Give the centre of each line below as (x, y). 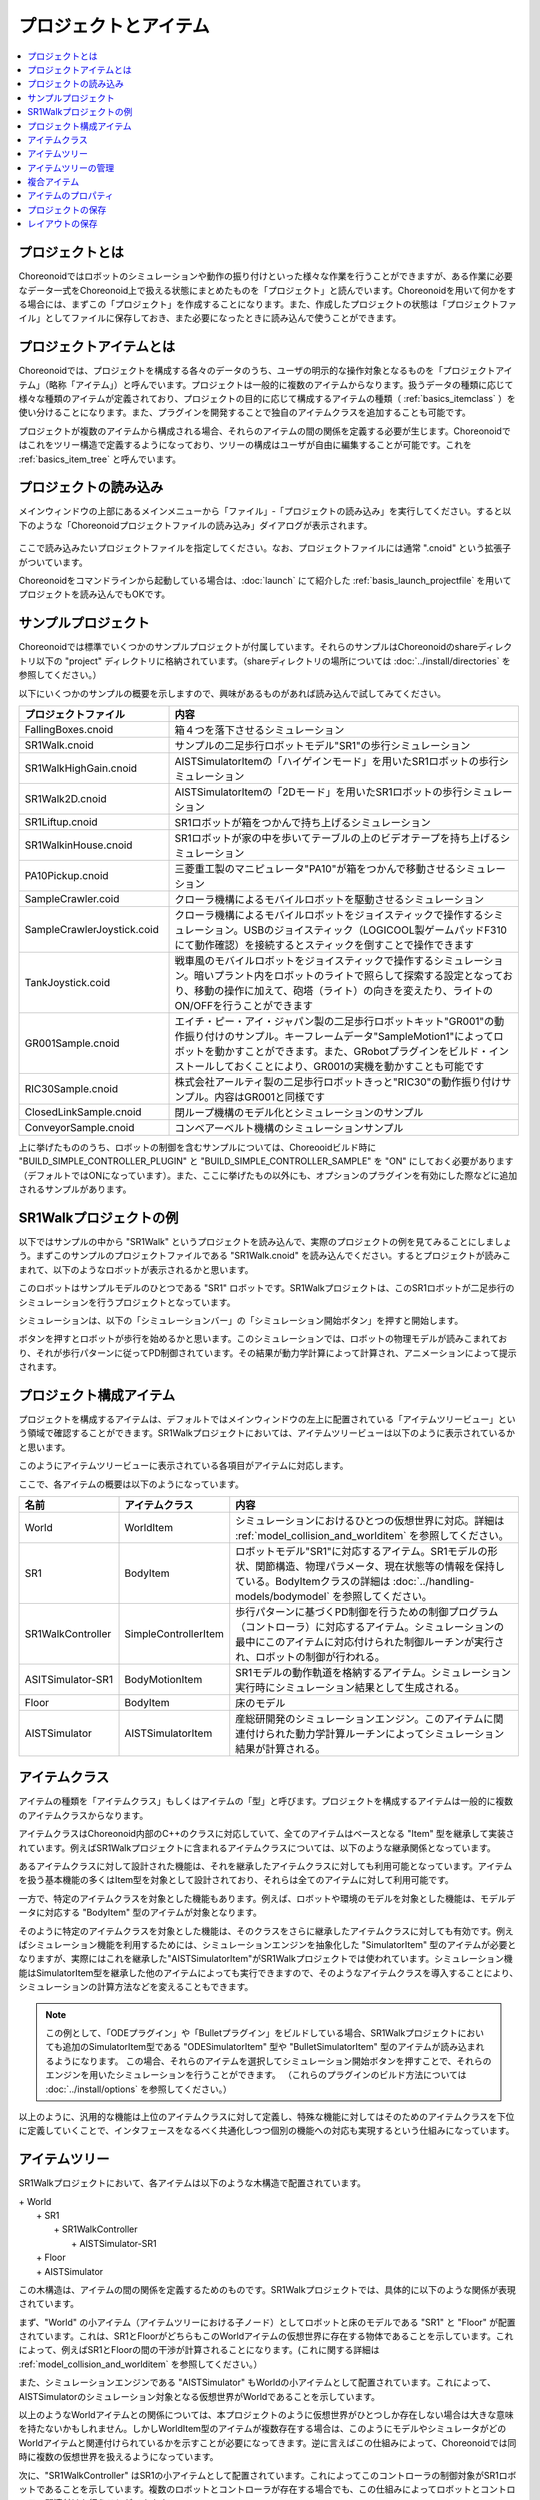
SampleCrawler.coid (72, 898)
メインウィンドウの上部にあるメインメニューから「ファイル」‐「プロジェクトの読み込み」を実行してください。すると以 (265, 511)
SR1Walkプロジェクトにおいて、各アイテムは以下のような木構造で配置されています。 (192, 2183)
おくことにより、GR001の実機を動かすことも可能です (359, 1066)
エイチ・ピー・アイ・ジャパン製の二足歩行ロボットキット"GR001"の (334, 1021)
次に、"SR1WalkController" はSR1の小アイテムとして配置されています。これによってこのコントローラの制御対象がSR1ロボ (267, 2475)
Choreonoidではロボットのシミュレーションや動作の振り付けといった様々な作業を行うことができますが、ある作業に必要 (266, 276)
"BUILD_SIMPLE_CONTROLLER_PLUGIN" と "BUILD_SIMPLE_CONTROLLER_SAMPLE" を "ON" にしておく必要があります (266, 1161)
